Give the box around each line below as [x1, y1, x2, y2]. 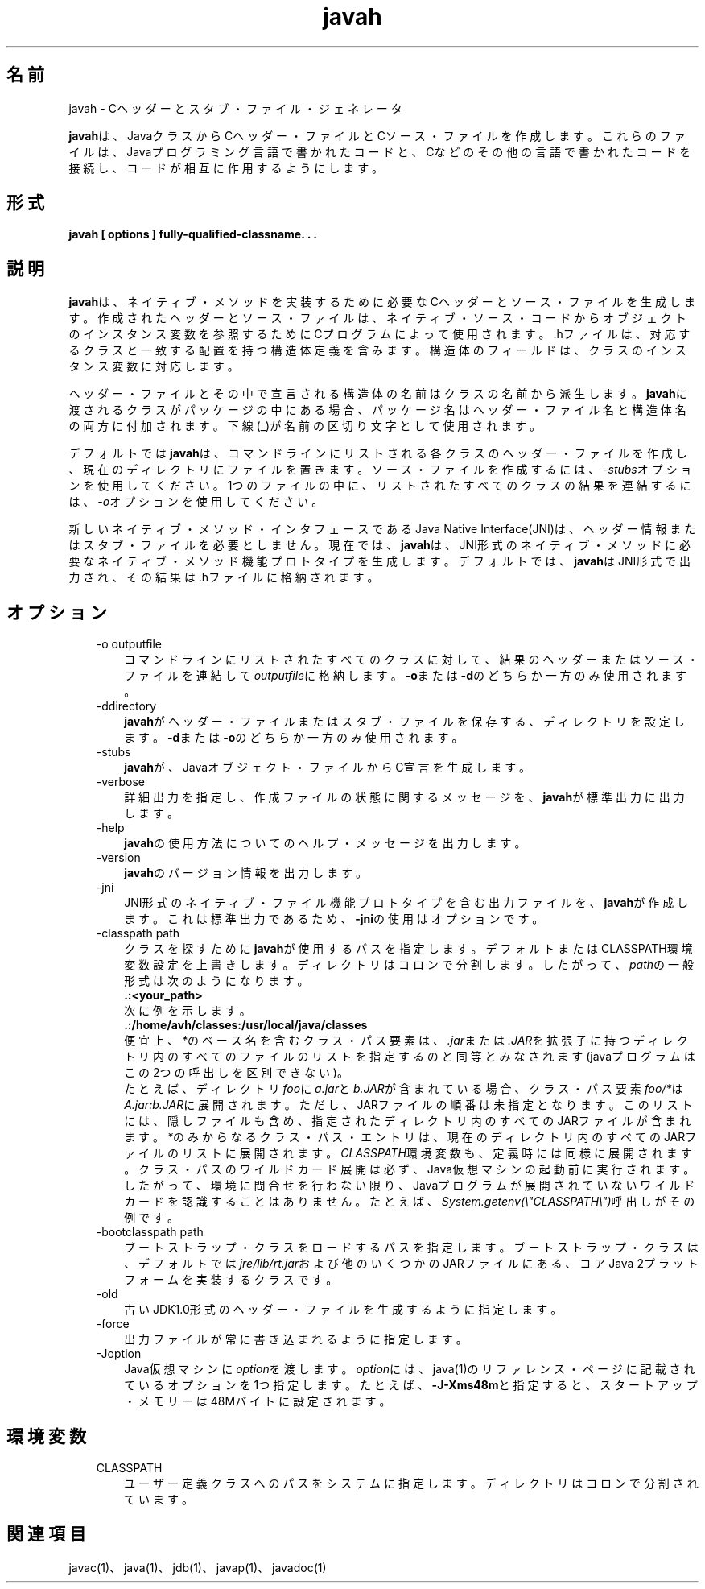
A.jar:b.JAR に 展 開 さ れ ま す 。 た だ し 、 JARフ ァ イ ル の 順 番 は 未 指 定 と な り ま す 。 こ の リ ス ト [124, 1098, 693, 1112]
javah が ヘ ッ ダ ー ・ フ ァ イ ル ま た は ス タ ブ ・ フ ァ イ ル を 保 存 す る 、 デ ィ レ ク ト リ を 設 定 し [124, 714, 685, 729]
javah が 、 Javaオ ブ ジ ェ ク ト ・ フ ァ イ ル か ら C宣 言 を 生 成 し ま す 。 [124, 760, 531, 775]
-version [96, 850, 141, 865]
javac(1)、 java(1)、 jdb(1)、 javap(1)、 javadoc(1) [68, 1560, 327, 1575]
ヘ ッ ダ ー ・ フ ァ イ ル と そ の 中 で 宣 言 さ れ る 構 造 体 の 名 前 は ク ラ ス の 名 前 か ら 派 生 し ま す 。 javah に [68, 387, 687, 401]
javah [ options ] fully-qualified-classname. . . [68, 227, 317, 242]
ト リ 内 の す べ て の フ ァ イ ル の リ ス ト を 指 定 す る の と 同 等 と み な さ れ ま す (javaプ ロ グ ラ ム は [124, 1049, 695, 1064]
